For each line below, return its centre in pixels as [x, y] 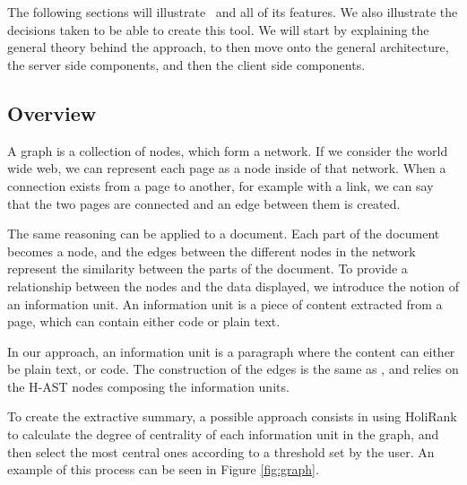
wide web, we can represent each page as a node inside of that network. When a [227, 168]
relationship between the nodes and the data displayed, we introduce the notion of [233, 286]
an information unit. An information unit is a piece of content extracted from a [225, 303]
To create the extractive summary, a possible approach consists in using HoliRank [232, 416]
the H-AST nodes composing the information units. [148, 386]
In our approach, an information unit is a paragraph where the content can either [231, 351]
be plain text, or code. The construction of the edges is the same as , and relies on [233, 369]
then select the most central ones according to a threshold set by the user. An [221, 451]
